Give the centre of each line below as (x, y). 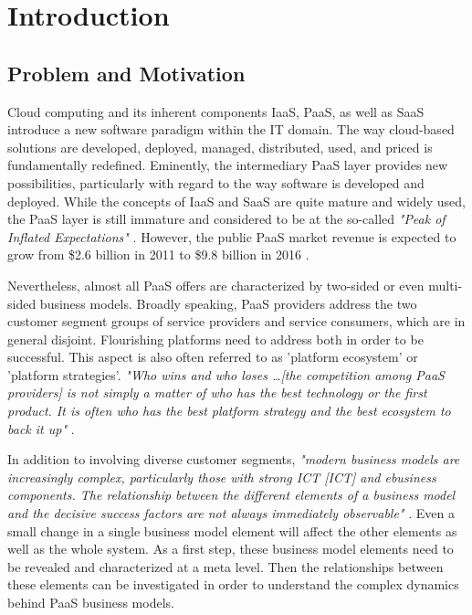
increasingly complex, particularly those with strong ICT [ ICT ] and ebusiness (222, 477)
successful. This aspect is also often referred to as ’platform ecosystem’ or (213, 357)
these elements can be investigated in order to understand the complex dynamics (233, 584)
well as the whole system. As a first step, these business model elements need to (231, 549)
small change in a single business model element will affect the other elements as (232, 530)
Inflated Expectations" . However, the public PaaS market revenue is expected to (232, 236)
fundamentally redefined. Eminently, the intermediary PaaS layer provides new (228, 165)
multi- (446, 285)
